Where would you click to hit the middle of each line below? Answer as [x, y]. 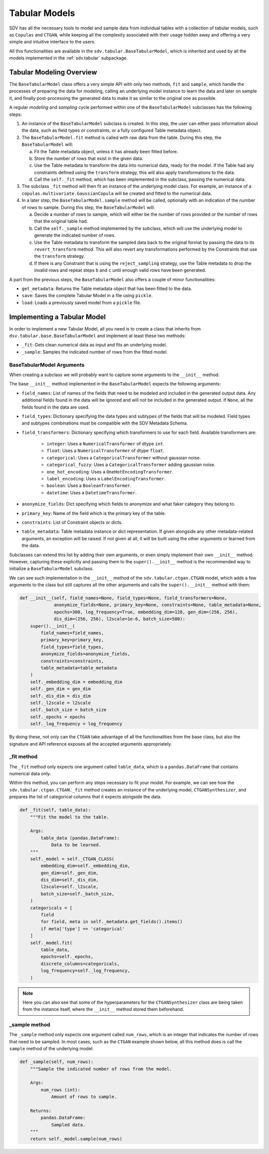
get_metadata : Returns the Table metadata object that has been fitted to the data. [107, 288]
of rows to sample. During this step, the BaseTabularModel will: [88, 207]
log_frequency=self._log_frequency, [85, 971]
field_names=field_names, [72, 633]
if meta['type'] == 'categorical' [83, 929]
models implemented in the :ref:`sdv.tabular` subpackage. [68, 58]
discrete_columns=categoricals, [80, 963]
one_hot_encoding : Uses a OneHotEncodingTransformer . [110, 471]
